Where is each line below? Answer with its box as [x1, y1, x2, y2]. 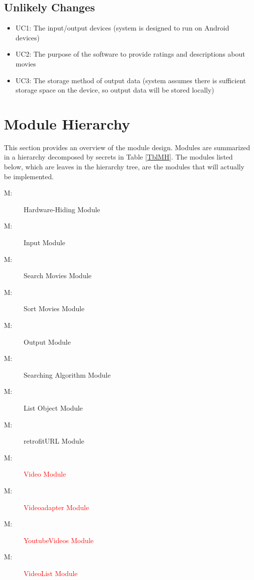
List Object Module [24, 402, 83, 413]
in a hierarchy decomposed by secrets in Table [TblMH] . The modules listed [4, 152, 233, 162]
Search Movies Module [24, 270, 92, 281]
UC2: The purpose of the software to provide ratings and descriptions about [15, 49, 245, 59]
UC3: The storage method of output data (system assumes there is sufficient [15, 75, 246, 85]
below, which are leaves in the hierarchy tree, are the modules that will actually [4, 161, 245, 172]
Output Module [24, 336, 71, 347]
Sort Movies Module [24, 303, 85, 314]
